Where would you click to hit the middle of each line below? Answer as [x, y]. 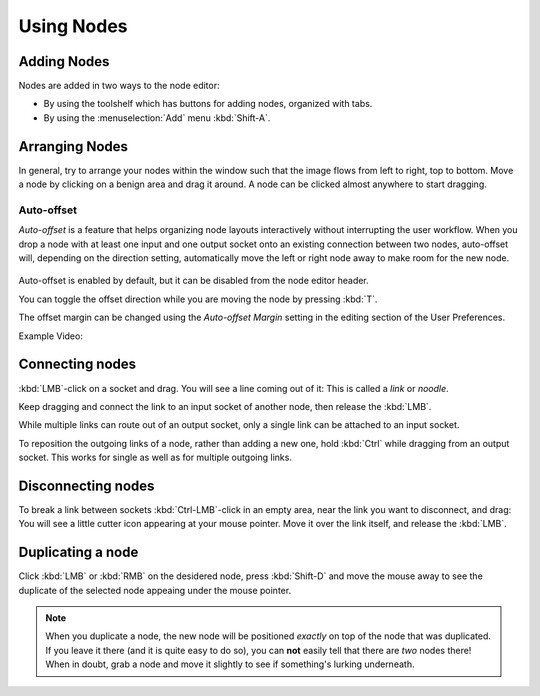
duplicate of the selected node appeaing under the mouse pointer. [155, 590]
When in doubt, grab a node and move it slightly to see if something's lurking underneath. [230, 664]
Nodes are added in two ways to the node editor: [119, 86]
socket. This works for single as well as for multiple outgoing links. [155, 457]
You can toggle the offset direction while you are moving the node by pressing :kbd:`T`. [198, 299]
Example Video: [51, 336]
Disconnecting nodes [86, 485]
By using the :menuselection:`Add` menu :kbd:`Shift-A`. [157, 117]
